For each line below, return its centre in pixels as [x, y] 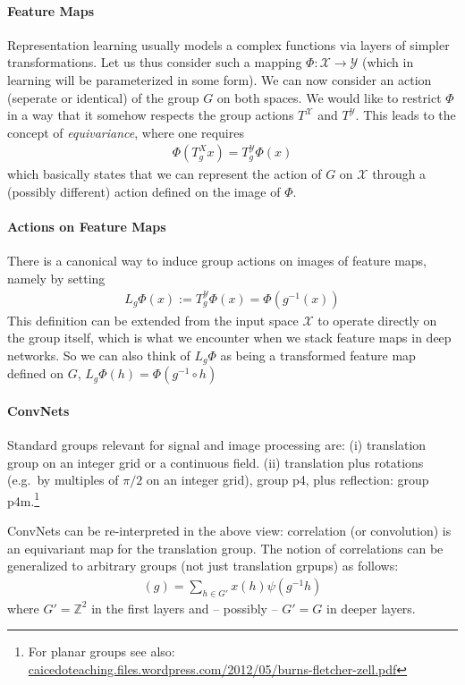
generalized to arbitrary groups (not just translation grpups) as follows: [203, 566]
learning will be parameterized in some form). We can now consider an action [220, 79]
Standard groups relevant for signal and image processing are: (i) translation [217, 445]
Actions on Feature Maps [87, 227]
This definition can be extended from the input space [153, 320]
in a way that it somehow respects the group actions [151, 115]
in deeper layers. [371, 608]
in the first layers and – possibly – [185, 608]
